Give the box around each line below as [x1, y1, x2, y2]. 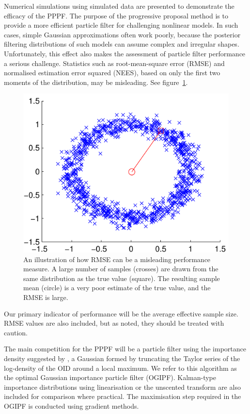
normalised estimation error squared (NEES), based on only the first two [4, 67, 220, 78]
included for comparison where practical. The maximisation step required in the [4, 391, 241, 401]
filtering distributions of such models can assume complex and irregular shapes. [4, 39, 239, 49]
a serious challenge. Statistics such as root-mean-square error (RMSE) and [4, 58, 225, 68]
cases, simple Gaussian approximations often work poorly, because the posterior [4, 29, 241, 39]
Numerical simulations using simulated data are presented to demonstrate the [4, 1, 234, 11]
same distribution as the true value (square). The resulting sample [23, 273, 220, 283]
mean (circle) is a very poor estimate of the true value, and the [23, 282, 211, 293]
